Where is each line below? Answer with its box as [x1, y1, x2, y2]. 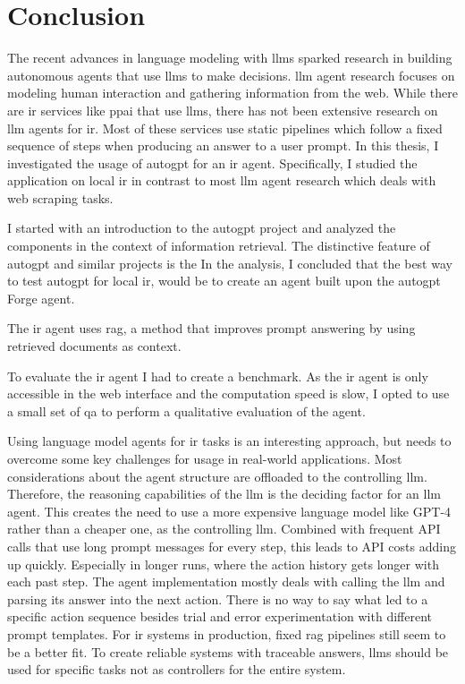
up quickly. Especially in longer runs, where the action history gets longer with [7, 554, 439, 573]
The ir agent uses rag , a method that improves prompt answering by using [7, 319, 416, 338]
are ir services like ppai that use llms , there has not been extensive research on [7, 100, 438, 119]
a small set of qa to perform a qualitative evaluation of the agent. [7, 401, 366, 420]
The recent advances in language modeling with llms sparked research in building [7, 48, 452, 67]
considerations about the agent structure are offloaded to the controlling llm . [7, 466, 427, 485]
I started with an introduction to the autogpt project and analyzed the [7, 218, 396, 237]
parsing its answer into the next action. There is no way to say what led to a [7, 589, 428, 608]
